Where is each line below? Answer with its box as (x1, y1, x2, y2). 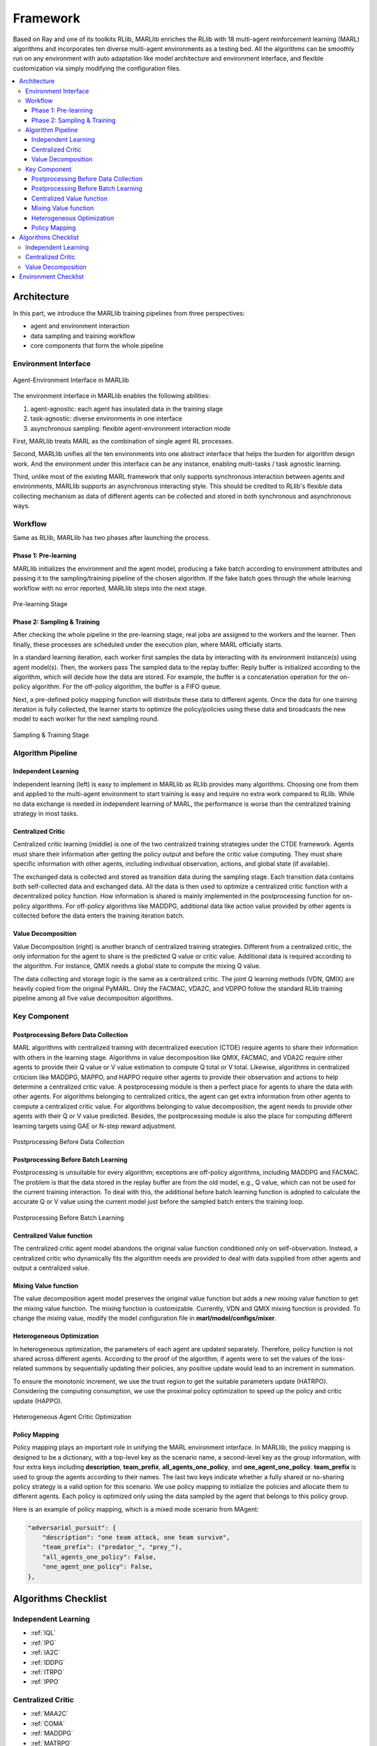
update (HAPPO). (13, 1397, 63, 1405)
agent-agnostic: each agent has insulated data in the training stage (30, 404, 223, 413)
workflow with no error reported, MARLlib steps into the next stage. (13, 584, 207, 592)
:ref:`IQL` (30, 1629, 56, 1637)
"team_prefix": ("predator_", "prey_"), (42, 1543, 183, 1551)
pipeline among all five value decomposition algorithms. (13, 994, 174, 1002)
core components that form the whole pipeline (30, 342, 164, 349)
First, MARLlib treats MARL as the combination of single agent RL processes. (13, 436, 234, 445)
